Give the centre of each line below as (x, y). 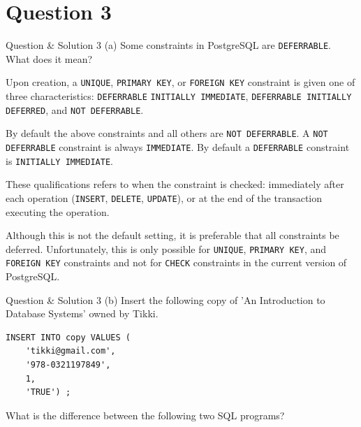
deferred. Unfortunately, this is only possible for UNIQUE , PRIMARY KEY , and (166, 248)
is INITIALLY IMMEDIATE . (60, 160)
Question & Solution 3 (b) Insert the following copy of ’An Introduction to (165, 299)
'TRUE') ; (48, 392)
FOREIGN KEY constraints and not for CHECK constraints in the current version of (176, 262)
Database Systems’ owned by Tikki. (82, 313)
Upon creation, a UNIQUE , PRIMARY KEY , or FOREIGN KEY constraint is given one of (180, 82)
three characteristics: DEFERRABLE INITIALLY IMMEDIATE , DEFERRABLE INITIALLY (179, 96)
